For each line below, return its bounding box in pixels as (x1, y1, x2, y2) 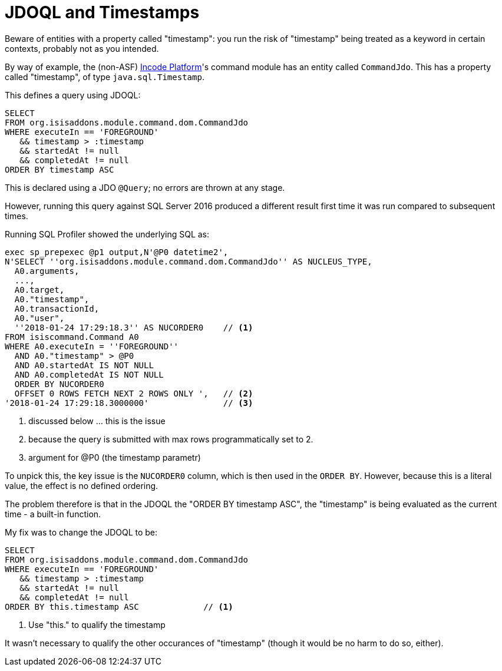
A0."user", (14, 313, 65, 323)
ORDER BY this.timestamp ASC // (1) (5, 601, 233, 611)
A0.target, (14, 285, 65, 295)
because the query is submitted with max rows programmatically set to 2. (28, 434, 313, 444)
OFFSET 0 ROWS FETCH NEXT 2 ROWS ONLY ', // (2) (14, 388, 253, 398)
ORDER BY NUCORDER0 (14, 379, 104, 389)
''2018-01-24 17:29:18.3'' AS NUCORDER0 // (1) (14, 322, 253, 332)
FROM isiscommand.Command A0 (5, 332, 139, 342)
